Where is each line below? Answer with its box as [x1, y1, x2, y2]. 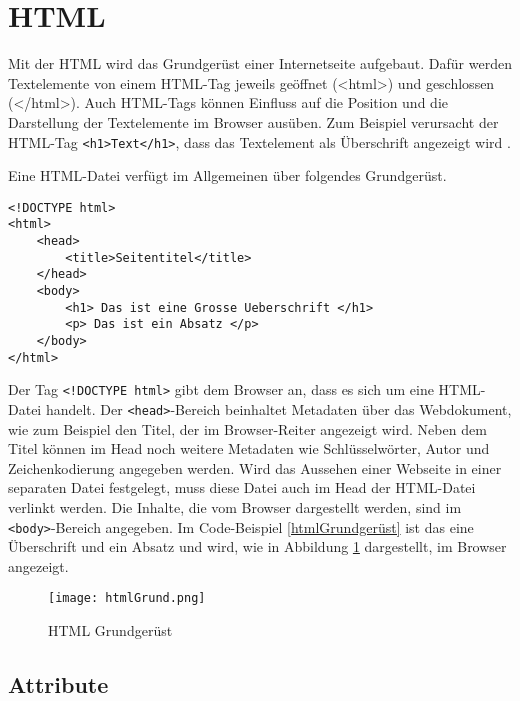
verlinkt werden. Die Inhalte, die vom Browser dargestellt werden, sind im [8, 497, 462, 517]
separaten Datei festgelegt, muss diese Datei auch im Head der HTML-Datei [8, 477, 476, 498]
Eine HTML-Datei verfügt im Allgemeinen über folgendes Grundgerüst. [8, 165, 447, 186]
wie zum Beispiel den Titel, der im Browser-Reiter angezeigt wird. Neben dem [8, 418, 487, 439]
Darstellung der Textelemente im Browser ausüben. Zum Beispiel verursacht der [8, 111, 499, 132]
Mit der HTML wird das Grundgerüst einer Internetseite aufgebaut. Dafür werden [8, 53, 512, 74]
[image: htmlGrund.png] [48, 591, 206, 606]
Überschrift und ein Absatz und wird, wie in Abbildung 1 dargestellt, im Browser [8, 536, 507, 557]
